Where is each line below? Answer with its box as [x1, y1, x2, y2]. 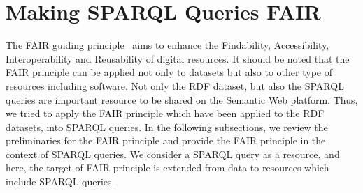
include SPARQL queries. [6, 174, 115, 189]
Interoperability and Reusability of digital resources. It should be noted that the [6, 51, 350, 65]
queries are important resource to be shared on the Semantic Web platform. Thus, [6, 92, 358, 107]
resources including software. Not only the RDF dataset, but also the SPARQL [6, 78, 344, 93]
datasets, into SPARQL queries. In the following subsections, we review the [6, 119, 328, 134]
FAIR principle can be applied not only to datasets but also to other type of [6, 65, 332, 79]
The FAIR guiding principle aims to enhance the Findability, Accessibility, [6, 38, 329, 52]
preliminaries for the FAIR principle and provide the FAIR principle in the [6, 133, 326, 148]
